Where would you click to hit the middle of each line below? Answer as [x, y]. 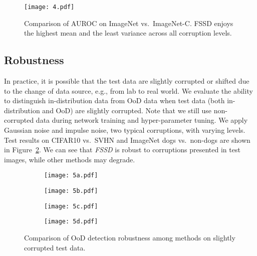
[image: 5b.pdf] [71, 191]
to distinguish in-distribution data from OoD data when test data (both [114, 100]
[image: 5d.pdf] [71, 222]
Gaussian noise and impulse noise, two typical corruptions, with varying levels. [125, 130]
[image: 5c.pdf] [71, 206]
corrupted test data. [55, 247]
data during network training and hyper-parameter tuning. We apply [142, 120]
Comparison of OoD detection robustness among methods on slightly [130, 238]
